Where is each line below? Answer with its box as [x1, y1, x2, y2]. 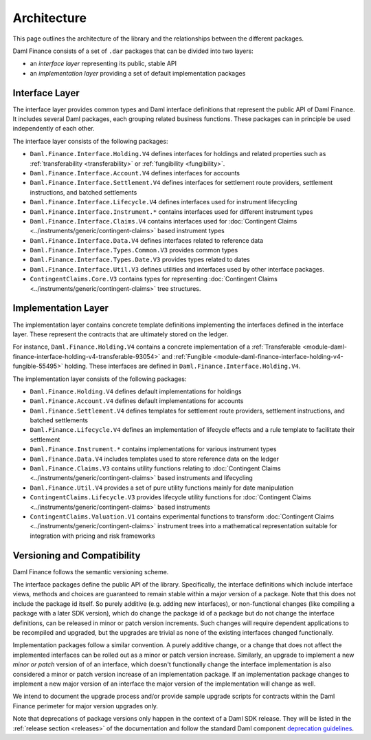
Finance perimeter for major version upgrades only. [12, 701, 158, 710]
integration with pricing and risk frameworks [30, 532, 155, 540]
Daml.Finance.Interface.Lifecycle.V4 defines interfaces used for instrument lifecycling [30, 198, 297, 206]
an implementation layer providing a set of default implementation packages [30, 69, 246, 77]
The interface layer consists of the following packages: [12, 137, 168, 145]
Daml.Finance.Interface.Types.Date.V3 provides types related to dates [30, 255, 250, 264]
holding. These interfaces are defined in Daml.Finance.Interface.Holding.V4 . [64, 362, 301, 371]
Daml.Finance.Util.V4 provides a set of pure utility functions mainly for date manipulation [30, 483, 294, 492]
